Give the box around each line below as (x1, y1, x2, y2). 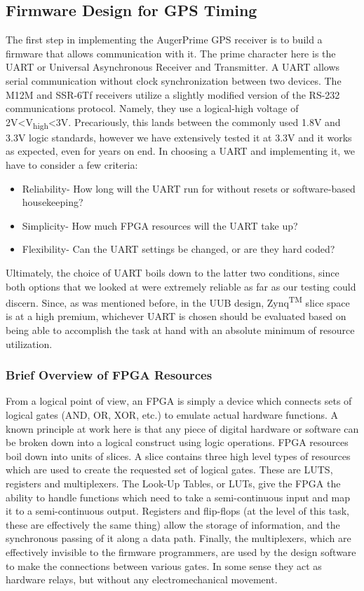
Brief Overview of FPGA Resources (6, 366, 213, 384)
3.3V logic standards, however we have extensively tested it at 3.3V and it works (6, 130, 352, 144)
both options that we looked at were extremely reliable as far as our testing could (6, 279, 356, 293)
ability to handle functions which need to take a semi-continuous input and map (6, 489, 351, 504)
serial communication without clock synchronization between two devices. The (6, 73, 342, 88)
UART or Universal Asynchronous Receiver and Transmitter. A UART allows (6, 60, 340, 74)
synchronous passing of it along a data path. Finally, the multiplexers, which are (6, 531, 351, 545)
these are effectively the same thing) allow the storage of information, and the (6, 517, 340, 531)
